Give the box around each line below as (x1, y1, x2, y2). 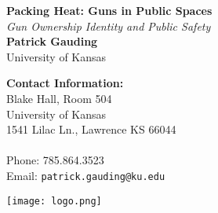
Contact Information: (6, 75, 124, 91)
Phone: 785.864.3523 (6, 152, 104, 168)
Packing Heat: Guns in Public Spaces (6, 2, 213, 18)
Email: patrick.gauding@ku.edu (6, 167, 165, 183)
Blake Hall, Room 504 (6, 90, 112, 106)
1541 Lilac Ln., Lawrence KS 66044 (6, 121, 176, 138)
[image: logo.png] (6, 195, 102, 207)
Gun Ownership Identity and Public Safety (6, 17, 211, 34)
